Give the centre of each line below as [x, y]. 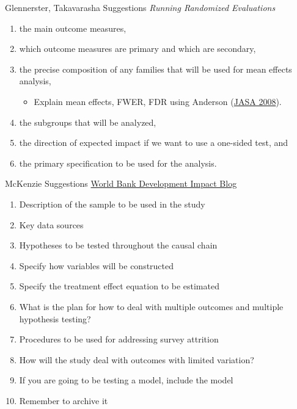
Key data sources [51, 224]
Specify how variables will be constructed [97, 265]
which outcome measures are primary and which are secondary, [137, 49]
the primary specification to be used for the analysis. [118, 163]
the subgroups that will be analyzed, [88, 122]
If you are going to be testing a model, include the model [126, 380]
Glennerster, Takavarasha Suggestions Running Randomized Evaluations [140, 7]
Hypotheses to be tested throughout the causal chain [118, 245]
